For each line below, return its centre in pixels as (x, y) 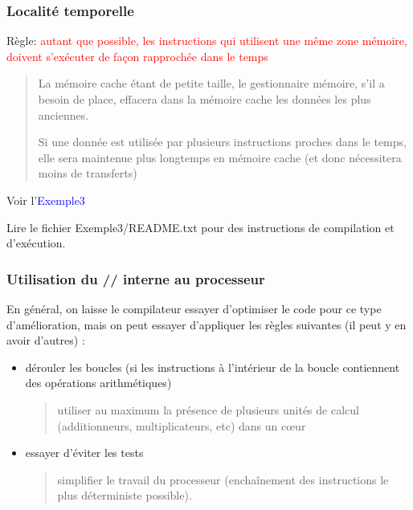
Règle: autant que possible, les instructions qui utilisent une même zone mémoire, (207, 41)
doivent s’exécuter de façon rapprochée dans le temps (137, 56)
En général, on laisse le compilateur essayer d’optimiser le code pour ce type (194, 308)
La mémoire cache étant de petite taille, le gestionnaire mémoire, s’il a (211, 83)
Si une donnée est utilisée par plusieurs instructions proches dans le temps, (222, 142)
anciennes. (63, 114)
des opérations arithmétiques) (98, 383)
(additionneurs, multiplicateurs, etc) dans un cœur (182, 425)
